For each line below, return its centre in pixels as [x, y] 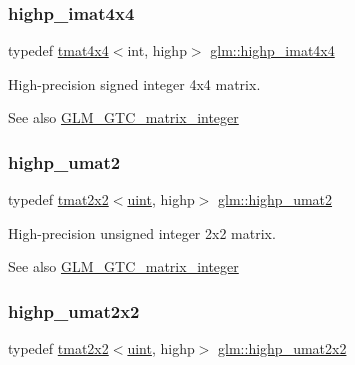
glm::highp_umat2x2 [282, 348]
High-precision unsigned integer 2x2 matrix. [142, 232]
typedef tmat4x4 [58, 50]
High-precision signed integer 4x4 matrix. [134, 83]
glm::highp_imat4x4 [272, 50]
